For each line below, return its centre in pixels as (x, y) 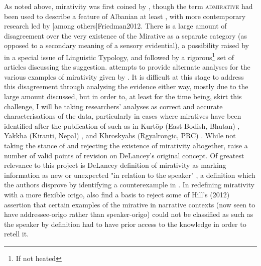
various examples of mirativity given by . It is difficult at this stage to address (124, 76)
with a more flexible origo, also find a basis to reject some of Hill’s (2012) (117, 194)
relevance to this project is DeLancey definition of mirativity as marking (115, 165)
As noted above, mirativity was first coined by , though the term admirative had (128, 6)
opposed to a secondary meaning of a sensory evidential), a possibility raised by (126, 45)
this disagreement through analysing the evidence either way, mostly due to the (126, 86)
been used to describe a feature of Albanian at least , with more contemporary (125, 16)
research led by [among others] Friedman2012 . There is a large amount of (115, 26)
